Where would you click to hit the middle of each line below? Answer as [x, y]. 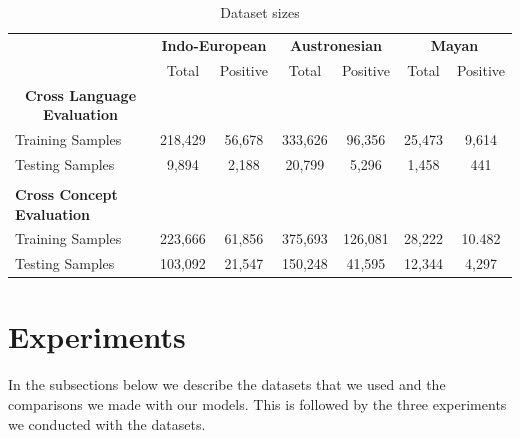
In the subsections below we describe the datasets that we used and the [227, 384]
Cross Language [80, 94]
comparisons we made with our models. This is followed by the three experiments [257, 404]
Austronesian [336, 44]
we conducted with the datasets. [107, 423]
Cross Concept [66, 193]
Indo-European [214, 44]
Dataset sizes [260, 12]
